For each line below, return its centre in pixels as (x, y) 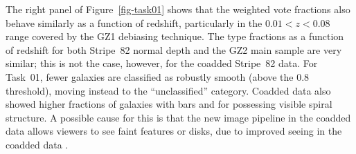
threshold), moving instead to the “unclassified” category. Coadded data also (168, 90)
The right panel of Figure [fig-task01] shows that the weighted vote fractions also (178, 9)
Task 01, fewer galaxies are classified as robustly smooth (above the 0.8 (158, 76)
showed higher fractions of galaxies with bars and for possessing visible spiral (169, 104)
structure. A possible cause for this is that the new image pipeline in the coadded (178, 117)
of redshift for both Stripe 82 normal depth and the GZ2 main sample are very (174, 49)
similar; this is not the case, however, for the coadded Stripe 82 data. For (162, 63)
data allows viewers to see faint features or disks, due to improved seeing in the (174, 131)
